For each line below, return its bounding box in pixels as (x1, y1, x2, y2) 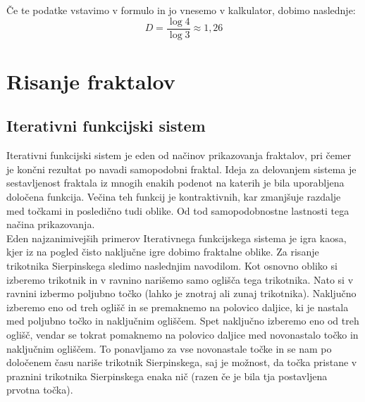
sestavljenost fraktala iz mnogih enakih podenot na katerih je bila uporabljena (6, 175, 345, 190)
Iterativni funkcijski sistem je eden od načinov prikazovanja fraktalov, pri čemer (6, 148, 352, 163)
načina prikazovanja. (6, 217, 95, 232)
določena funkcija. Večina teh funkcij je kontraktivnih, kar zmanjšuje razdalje (6, 189, 341, 204)
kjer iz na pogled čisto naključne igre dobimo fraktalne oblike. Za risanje (6, 244, 319, 259)
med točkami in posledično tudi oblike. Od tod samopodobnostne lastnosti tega (6, 203, 349, 218)
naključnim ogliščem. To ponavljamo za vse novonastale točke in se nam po (6, 341, 332, 356)
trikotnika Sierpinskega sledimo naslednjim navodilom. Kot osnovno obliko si (6, 258, 338, 272)
